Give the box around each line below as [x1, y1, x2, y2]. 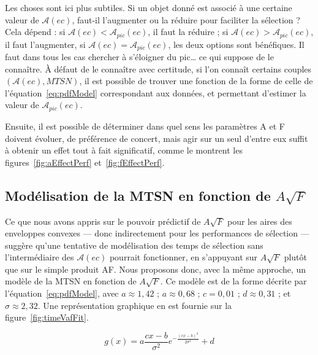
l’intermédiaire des [5, 251, 74, 263]
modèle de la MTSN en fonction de [5, 275, 137, 287]
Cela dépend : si [5, 25, 66, 38]
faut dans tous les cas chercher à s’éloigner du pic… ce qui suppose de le [5, 50, 274, 63]
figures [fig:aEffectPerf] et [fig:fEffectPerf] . [5, 155, 165, 168]
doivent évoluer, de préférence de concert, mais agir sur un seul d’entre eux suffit [5, 131, 308, 144]
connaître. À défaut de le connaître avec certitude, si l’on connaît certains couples [5, 62, 312, 75]
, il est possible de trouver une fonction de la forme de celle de [79, 74, 313, 87]
